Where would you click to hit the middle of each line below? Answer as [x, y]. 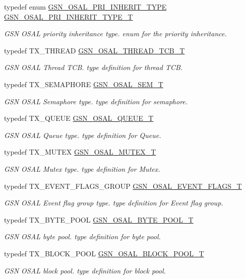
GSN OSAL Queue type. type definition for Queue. [83, 135]
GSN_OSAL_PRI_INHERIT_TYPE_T [69, 16]
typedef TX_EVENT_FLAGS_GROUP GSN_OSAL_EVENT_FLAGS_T [123, 186]
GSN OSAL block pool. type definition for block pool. [85, 270]
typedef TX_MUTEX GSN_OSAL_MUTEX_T [80, 152]
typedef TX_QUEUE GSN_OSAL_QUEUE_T [79, 118]
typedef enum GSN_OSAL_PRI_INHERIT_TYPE [85, 7]
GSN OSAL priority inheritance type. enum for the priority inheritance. [115, 33]
